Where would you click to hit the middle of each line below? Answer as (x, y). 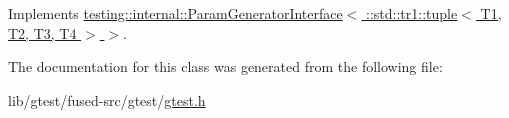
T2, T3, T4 (42, 32)
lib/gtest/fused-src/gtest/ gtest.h (107, 99)
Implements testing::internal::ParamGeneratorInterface (175, 13)
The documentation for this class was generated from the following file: (225, 66)
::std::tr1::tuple (412, 13)
